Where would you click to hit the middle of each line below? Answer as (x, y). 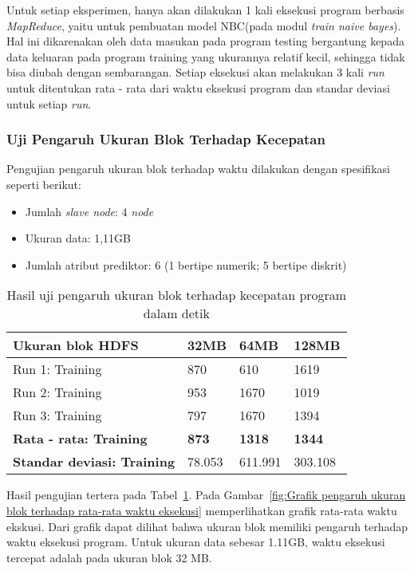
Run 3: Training (57, 415)
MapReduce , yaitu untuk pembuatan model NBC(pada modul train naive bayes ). (204, 25)
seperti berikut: (44, 184)
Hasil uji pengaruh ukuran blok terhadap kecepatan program (177, 295)
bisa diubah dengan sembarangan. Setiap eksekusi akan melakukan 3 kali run (195, 72)
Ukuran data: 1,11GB (78, 238)
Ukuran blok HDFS (76, 345)
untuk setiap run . (49, 103)
